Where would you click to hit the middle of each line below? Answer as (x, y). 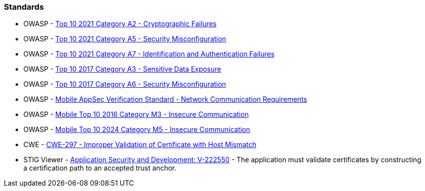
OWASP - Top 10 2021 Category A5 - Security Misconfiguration (125, 39)
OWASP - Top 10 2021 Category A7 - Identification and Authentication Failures (149, 54)
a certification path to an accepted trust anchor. (100, 168)
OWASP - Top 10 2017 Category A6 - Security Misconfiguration (125, 84)
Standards (24, 7)
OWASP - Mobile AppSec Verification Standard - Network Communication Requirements (165, 99)
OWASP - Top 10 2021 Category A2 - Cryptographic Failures (120, 24)
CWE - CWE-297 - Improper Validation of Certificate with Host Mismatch (140, 145)
